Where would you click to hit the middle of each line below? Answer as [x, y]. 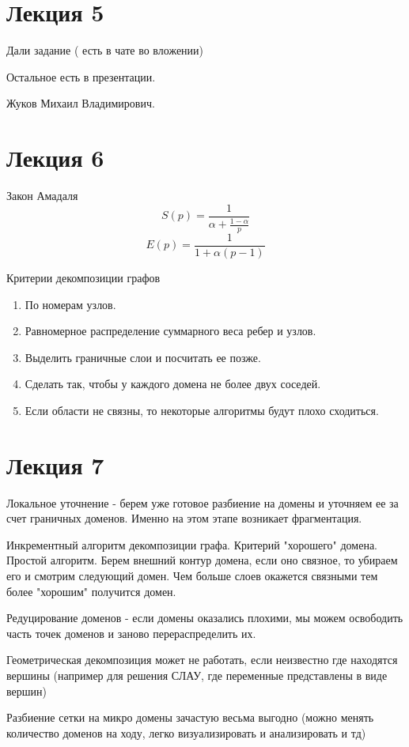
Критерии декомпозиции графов [83, 277]
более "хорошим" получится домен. [91, 591]
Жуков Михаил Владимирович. [81, 103]
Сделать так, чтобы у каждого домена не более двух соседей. [173, 384]
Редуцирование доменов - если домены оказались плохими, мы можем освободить [205, 618]
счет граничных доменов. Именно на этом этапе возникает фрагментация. [184, 518]
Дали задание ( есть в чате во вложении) [105, 50]
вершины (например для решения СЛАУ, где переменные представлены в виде [197, 675]
